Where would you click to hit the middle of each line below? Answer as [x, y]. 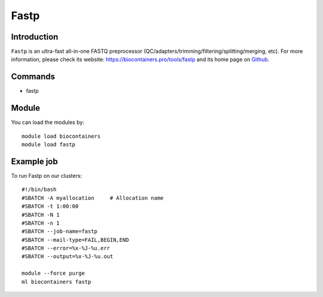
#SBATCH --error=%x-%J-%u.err [66, 248]
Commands [33, 77]
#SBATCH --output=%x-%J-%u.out [68, 257]
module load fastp [49, 145]
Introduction [35, 37]
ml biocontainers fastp [57, 282]
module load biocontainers [61, 136]
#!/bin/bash [39, 190]
